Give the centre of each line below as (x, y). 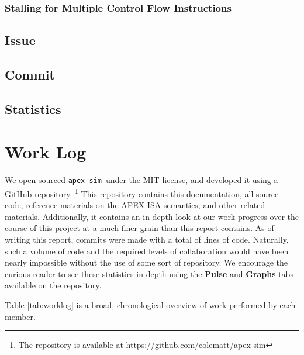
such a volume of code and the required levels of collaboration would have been (147, 251)
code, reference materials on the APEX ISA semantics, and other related (135, 205)
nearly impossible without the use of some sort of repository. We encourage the (146, 262)
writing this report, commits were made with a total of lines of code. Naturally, (147, 239)
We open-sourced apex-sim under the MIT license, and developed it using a (141, 180)
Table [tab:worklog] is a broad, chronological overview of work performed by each (150, 304)
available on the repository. (53, 285)
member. (20, 316)
